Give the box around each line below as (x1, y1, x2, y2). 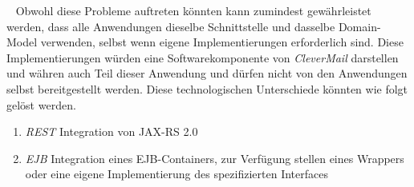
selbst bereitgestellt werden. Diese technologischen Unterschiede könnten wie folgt (6, 80, 408, 97)
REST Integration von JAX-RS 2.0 (25, 123, 198, 140)
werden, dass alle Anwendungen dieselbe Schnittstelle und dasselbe (6, 18, 335, 34)
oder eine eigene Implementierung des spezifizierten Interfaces (25, 165, 328, 182)
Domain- (338, 18, 381, 34)
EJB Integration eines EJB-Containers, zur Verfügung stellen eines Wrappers (25, 149, 404, 166)
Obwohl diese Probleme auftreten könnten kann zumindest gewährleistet (15, 2, 371, 18)
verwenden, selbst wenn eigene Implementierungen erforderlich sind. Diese (40, 34, 404, 50)
